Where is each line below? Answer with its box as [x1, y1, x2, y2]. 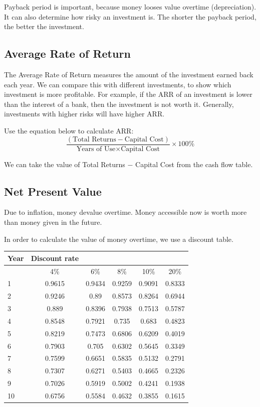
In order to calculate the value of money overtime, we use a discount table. [4, 233, 233, 244]
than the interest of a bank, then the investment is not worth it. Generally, [4, 98, 234, 109]
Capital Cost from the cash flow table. [135, 159, 253, 169]
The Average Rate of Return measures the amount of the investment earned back [4, 69, 253, 79]
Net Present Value [4, 183, 102, 199]
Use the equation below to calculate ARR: [4, 125, 134, 135]
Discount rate [31, 252, 79, 263]
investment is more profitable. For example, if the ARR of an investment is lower [4, 89, 252, 99]
